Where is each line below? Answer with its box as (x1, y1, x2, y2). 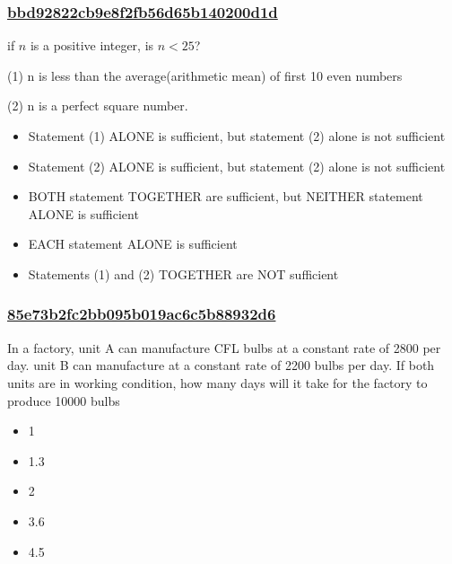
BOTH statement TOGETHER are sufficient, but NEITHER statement (28, 187, 423, 206)
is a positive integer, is (30, 36, 154, 55)
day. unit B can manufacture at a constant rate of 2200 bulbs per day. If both (7, 356, 435, 375)
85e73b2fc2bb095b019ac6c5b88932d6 (7, 303, 276, 325)
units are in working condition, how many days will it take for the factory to (7, 373, 428, 392)
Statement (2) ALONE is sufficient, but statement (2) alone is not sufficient (28, 156, 446, 175)
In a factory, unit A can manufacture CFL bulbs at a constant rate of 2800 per (7, 338, 441, 357)
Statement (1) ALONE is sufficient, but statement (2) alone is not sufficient (28, 127, 446, 145)
